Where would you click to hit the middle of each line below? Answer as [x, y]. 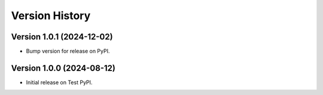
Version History [51, 16]
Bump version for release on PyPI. [68, 51]
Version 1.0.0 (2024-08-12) [63, 68]
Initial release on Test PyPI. [59, 82]
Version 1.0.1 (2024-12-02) [62, 37]
